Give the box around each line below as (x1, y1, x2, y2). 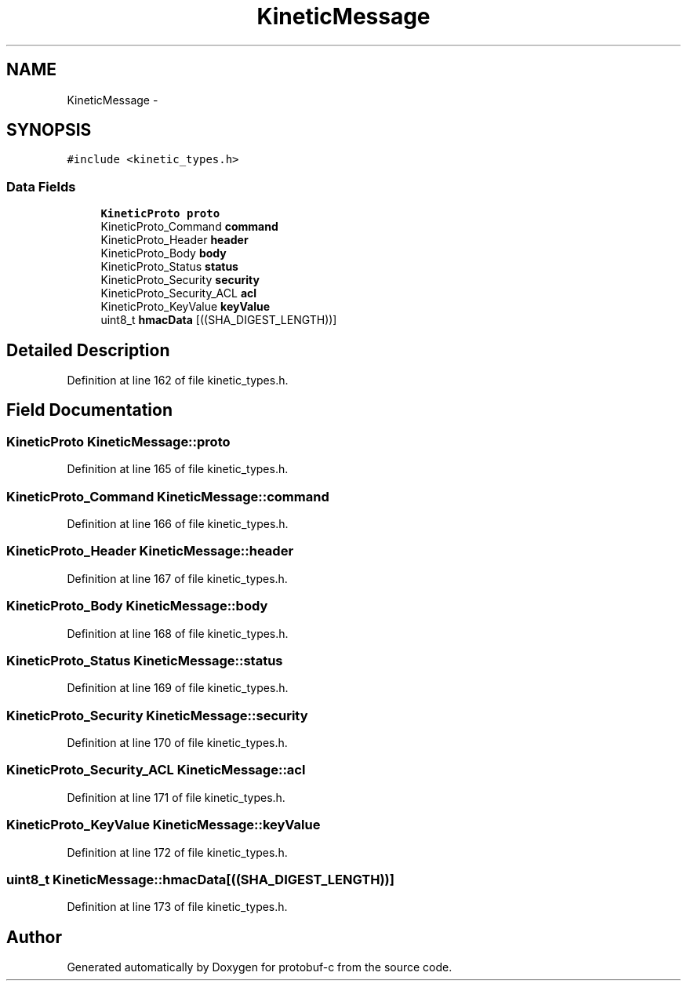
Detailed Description (6, 340, 170, 360)
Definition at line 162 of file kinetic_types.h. (67, 373, 289, 388)
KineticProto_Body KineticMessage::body (6, 598, 268, 614)
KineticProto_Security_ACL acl (100, 286, 257, 300)
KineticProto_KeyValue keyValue (100, 300, 271, 314)
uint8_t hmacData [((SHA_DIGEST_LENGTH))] (100, 313, 337, 327)
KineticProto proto (100, 207, 220, 220)
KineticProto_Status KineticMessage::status (6, 652, 283, 668)
